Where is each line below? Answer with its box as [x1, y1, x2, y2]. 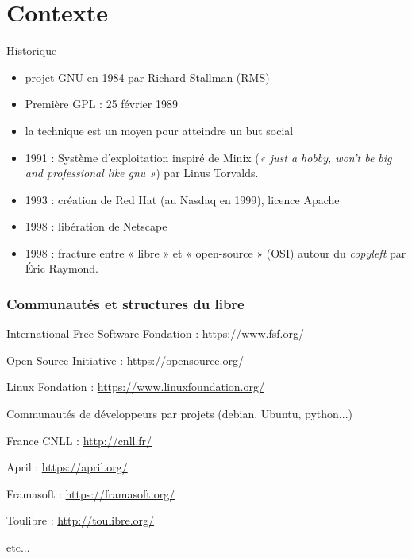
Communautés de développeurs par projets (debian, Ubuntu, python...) [6, 405, 352, 422]
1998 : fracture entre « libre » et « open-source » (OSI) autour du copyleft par [25, 244, 406, 261]
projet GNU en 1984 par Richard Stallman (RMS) [25, 68, 270, 85]
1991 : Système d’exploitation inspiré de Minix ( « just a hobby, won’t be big [25, 149, 392, 165]
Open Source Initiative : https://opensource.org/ [6, 351, 244, 368]
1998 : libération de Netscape [25, 218, 167, 234]
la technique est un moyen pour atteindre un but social [25, 122, 294, 138]
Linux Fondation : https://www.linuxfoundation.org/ [6, 378, 264, 395]
